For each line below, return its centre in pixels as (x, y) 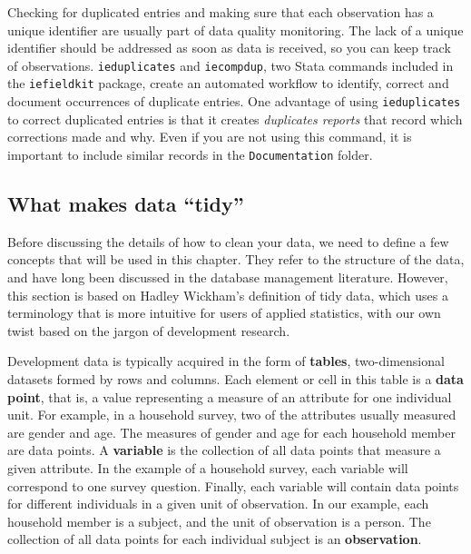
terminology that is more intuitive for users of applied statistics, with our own (224, 313)
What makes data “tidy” (126, 203)
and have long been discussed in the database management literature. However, (228, 277)
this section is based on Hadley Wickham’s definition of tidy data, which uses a (228, 295)
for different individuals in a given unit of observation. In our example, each (218, 504)
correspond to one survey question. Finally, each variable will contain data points (233, 485)
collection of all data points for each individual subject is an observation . (215, 539)
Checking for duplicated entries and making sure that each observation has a (221, 12)
